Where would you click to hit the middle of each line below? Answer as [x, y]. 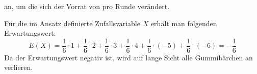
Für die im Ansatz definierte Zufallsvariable [72, 23]
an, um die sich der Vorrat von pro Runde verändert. [87, 6]
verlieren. [19, 67]
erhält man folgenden [184, 23]
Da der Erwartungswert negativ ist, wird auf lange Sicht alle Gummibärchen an [128, 57]
